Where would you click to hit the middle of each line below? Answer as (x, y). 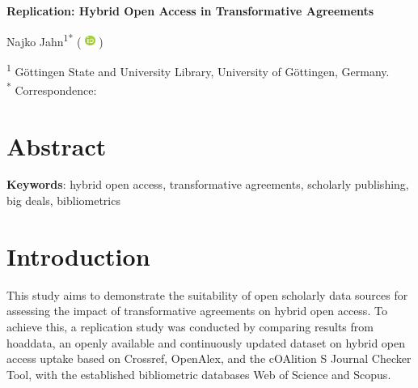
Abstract (57, 145)
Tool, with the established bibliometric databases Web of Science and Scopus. (199, 374)
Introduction (78, 256)
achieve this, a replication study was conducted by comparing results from (190, 326)
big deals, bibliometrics (63, 200)
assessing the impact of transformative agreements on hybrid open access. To (197, 311)
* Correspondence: (52, 89)
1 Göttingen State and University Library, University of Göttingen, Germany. (198, 70)
